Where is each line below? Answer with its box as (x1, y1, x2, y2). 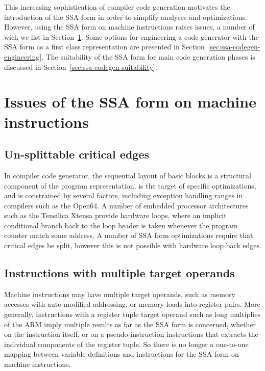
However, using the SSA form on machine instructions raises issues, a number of (4, 21, 255, 32)
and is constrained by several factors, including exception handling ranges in (4, 190, 243, 201)
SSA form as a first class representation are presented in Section (4, 41, 205, 52)
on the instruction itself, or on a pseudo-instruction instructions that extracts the (4, 329, 258, 339)
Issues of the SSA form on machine (4, 91, 256, 112)
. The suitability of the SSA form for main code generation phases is (41, 51, 255, 62)
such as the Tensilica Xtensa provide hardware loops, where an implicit (4, 210, 227, 221)
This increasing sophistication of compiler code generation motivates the (4, 2, 230, 12)
